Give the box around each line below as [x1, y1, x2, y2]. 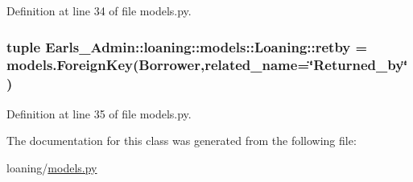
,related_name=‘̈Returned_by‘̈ [200, 55, 408, 75]
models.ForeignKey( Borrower [6, 55, 200, 75]
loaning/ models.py [6, 159, 97, 176]
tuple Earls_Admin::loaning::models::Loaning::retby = [6, 36, 368, 56]
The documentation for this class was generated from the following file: [6, 132, 357, 149]
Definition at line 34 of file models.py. [6, 2, 192, 19]
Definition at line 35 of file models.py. [6, 105, 192, 122]
